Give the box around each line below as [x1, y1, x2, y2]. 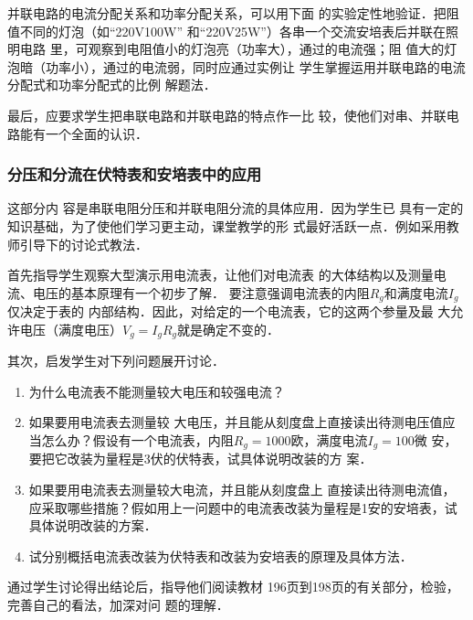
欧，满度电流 [290, 431, 368, 450]
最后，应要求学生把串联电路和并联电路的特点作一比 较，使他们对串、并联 [7, 105, 447, 124]
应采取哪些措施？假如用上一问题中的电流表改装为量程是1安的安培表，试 [28, 497, 457, 517]
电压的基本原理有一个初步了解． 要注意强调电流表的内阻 [32, 283, 370, 302]
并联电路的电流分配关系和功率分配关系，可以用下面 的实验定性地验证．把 [7, 4, 447, 22]
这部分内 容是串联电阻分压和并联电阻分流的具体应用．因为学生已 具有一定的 [7, 198, 464, 218]
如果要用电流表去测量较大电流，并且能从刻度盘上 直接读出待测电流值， [28, 480, 456, 499]
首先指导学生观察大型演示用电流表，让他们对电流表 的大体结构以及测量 [7, 265, 434, 284]
